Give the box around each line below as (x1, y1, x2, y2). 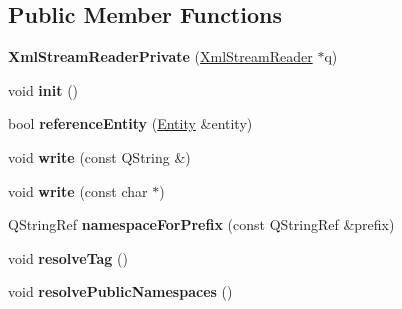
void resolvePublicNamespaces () (8, 281, 233, 302)
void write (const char (8, 180, 148, 201)
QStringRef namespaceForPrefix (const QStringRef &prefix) (8, 214, 395, 235)
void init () (8, 79, 79, 100)
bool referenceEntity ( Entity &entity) (8, 113, 253, 134)
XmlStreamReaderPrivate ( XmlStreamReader (8, 46, 313, 67)
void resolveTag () (8, 247, 128, 268)
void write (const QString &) (8, 146, 191, 167)
